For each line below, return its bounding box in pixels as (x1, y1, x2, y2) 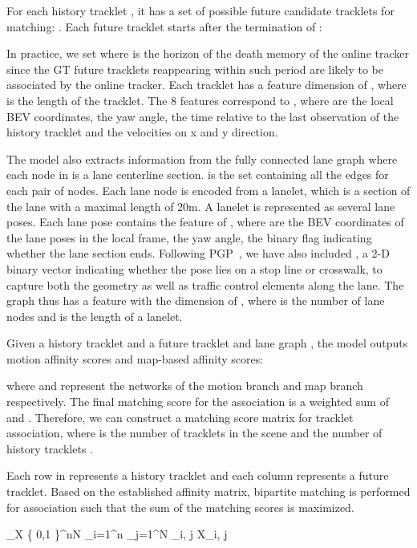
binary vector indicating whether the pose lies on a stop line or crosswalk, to (6, 260, 383, 277)
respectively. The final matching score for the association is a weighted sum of (6, 393, 389, 410)
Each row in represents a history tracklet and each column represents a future (6, 467, 389, 484)
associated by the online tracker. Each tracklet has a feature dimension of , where (6, 76, 407, 93)
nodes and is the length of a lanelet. (6, 307, 183, 324)
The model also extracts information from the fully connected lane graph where (6, 150, 398, 167)
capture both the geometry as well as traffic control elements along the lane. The (6, 276, 404, 293)
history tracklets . (6, 440, 93, 457)
